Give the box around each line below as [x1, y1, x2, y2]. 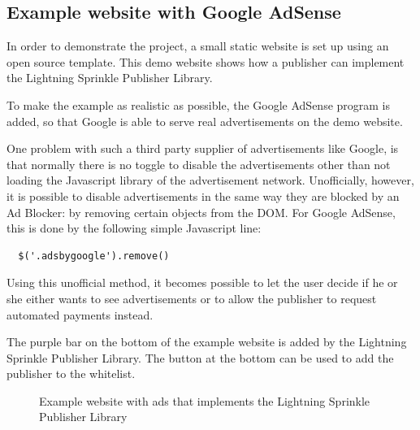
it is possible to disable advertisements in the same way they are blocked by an [6, 187, 400, 204]
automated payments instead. [6, 306, 154, 323]
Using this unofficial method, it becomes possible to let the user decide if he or [6, 274, 398, 291]
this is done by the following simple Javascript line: [6, 219, 262, 237]
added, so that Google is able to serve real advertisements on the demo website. [6, 112, 403, 129]
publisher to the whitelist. [6, 365, 136, 382]
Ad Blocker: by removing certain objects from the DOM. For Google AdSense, [6, 203, 396, 220]
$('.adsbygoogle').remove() [18, 250, 170, 262]
